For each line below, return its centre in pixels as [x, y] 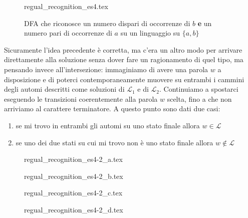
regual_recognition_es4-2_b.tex [74, 176]
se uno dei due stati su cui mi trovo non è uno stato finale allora [114, 142]
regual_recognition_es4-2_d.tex [74, 209]
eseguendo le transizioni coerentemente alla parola [81, 98]
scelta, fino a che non [199, 98]
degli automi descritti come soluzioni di [64, 89]
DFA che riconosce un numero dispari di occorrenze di [107, 23]
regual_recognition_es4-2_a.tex [73, 159]
